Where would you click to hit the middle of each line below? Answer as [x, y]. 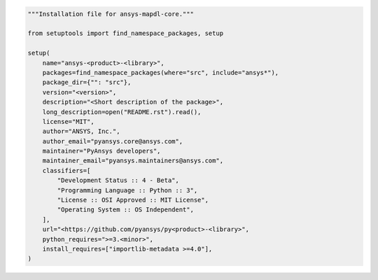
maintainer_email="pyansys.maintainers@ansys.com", [133, 161]
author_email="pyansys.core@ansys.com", [113, 141]
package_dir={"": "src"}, [87, 83]
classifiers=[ [66, 170]
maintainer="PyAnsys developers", [101, 151]
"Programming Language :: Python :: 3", [127, 190]
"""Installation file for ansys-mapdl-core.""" [111, 14]
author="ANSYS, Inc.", [81, 132]
